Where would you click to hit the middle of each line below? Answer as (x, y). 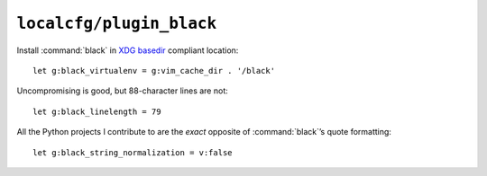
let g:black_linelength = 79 (97, 111)
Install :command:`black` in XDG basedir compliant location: (128, 50)
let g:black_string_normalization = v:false (133, 152)
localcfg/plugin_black (117, 23)
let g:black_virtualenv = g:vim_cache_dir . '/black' (154, 70)
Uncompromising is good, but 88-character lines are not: (123, 91)
